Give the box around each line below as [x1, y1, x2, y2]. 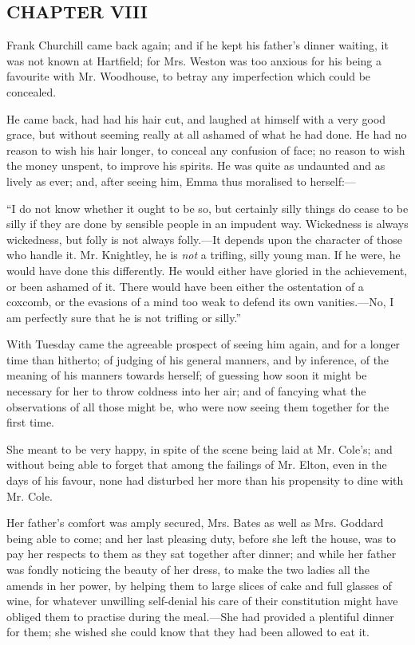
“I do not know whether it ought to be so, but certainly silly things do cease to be [6, 199, 409, 216]
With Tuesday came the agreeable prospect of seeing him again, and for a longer [6, 336, 401, 352]
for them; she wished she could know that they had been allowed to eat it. [6, 623, 370, 640]
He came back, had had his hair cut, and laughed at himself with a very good [6, 110, 386, 127]
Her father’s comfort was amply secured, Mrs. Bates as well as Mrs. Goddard [6, 514, 384, 531]
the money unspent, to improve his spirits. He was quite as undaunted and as [6, 157, 385, 174]
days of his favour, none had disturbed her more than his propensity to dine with [6, 472, 404, 489]
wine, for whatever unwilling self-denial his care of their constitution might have [6, 592, 398, 609]
